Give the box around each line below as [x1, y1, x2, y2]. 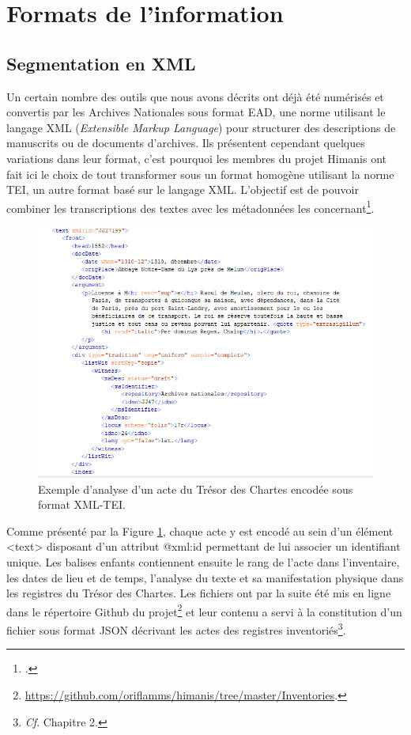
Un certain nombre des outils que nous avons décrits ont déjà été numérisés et [6, 88, 384, 104]
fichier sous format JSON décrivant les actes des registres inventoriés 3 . [6, 619, 346, 638]
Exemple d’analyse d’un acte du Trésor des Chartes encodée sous [38, 480, 353, 497]
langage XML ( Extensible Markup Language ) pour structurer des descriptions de [6, 119, 396, 135]
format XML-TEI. [38, 496, 126, 513]
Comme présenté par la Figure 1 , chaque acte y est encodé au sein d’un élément [6, 522, 394, 539]
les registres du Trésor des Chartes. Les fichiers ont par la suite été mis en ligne [6, 585, 391, 601]
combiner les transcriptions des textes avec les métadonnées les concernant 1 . [6, 197, 375, 216]
